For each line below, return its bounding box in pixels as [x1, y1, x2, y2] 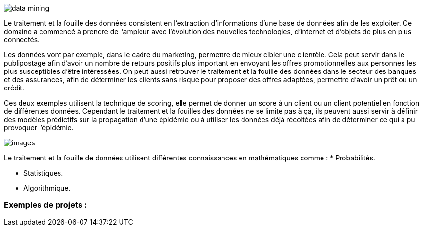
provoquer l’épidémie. [4, 124, 74, 132]
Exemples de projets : [4, 200, 87, 210]
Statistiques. [23, 169, 63, 177]
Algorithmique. [23, 184, 71, 192]
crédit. [4, 84, 24, 92]
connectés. [4, 35, 40, 44]
